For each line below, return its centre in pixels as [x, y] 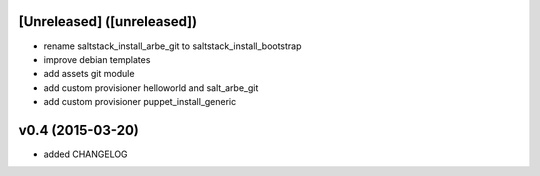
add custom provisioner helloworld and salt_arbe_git [151, 87]
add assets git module [89, 74]
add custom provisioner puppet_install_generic [140, 102]
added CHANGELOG [86, 154]
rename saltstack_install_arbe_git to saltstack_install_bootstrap [172, 46]
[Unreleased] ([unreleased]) [108, 21]
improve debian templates [97, 59]
